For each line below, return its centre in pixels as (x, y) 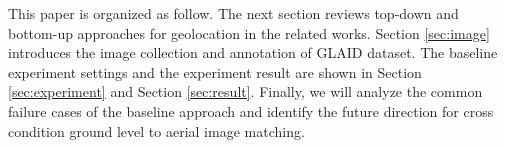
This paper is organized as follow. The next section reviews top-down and (233, 13)
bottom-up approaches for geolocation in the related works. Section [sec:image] (249, 32)
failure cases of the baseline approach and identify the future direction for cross (251, 110)
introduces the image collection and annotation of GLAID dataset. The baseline (253, 52)
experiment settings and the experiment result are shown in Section (215, 71)
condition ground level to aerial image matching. (156, 130)
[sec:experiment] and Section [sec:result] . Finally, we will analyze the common (245, 91)
